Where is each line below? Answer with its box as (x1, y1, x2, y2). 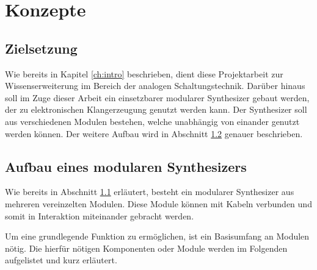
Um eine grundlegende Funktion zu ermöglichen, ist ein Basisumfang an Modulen (5, 230, 310, 243)
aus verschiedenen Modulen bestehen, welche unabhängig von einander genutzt (5, 115, 300, 127)
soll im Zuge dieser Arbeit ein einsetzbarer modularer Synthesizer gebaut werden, (5, 91, 310, 104)
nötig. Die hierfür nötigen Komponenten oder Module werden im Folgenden (5, 241, 288, 254)
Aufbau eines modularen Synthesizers (5, 157, 247, 176)
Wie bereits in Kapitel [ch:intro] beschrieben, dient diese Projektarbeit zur (5, 67, 283, 80)
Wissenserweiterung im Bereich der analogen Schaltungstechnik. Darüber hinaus (5, 79, 305, 92)
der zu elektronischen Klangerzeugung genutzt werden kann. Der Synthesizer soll (5, 103, 307, 116)
